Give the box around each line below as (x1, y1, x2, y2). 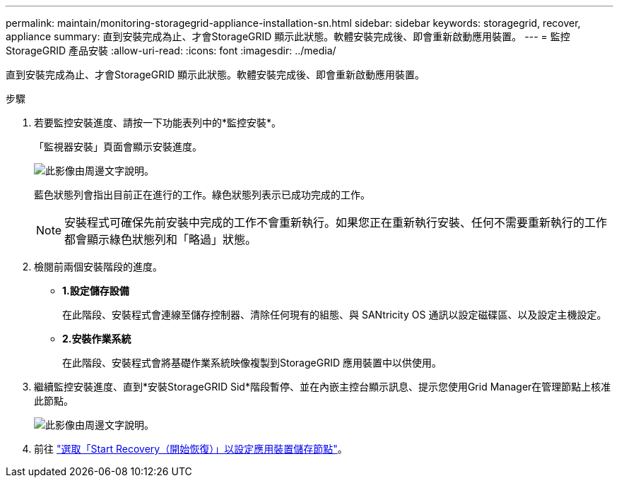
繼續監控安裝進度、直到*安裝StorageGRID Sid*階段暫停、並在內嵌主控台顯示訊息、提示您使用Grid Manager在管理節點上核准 (34, 381, 611, 393)
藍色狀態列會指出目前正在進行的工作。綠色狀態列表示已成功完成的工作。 (34, 189, 370, 201)
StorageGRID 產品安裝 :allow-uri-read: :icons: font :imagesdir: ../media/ (6, 44, 336, 56)
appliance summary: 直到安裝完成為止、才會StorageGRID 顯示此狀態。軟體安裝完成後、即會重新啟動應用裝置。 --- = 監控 (6, 30, 570, 42)
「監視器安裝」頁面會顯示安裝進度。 (34, 141, 202, 153)
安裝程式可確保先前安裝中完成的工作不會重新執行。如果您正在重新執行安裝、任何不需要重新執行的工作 (64, 215, 608, 229)
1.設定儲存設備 (62, 285, 129, 297)
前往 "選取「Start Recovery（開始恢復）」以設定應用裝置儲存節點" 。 (34, 443, 348, 455)
